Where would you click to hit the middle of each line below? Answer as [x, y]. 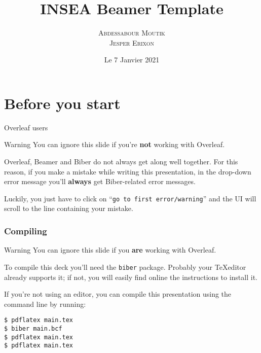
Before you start [62, 103]
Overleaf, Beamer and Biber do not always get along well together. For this [121, 162]
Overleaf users [26, 127]
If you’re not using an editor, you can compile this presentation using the [118, 294]
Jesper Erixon [132, 42]
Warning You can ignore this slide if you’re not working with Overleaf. [115, 144]
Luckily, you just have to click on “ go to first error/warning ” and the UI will [130, 198]
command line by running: [45, 304]
